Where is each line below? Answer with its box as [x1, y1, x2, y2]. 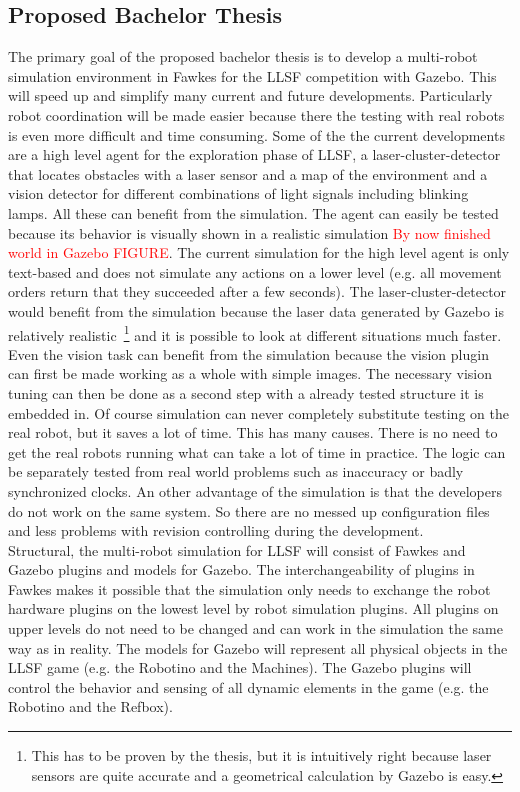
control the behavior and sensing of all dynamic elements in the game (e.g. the [8, 676, 489, 697]
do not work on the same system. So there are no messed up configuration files [8, 500, 490, 521]
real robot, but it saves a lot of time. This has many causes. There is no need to [8, 422, 498, 443]
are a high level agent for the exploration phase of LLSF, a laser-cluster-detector [8, 144, 501, 165]
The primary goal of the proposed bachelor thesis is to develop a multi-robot [8, 46, 478, 67]
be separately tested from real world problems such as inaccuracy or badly [8, 461, 464, 482]
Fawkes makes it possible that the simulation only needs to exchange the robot [8, 578, 491, 599]
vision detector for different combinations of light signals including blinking [8, 183, 469, 204]
